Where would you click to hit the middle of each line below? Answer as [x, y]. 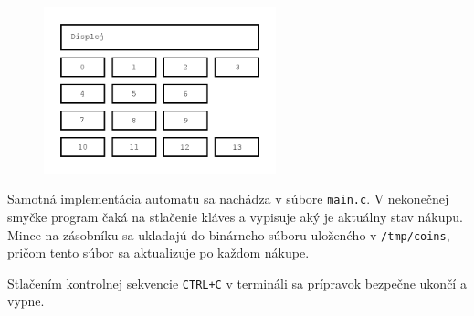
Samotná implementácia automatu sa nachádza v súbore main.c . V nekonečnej [228, 199]
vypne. [26, 301]
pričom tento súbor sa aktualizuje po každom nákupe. [158, 253]
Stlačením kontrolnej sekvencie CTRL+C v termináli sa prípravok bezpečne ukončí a [237, 283]
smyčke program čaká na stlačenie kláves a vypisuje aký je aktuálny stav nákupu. [235, 216]
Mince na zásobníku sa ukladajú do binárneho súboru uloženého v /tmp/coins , [229, 234]
